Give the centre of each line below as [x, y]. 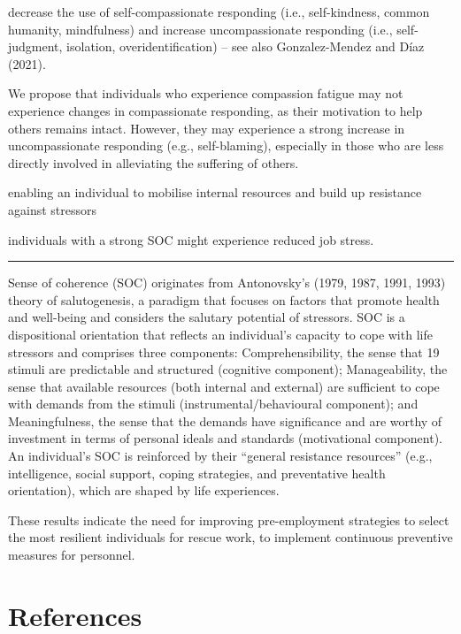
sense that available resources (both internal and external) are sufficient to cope [224, 386]
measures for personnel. [72, 555]
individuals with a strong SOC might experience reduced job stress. [191, 239]
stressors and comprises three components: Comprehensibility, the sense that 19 [224, 351]
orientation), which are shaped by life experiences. [144, 490]
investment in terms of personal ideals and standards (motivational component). [225, 438]
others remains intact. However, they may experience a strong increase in [207, 128]
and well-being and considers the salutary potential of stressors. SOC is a [207, 317]
